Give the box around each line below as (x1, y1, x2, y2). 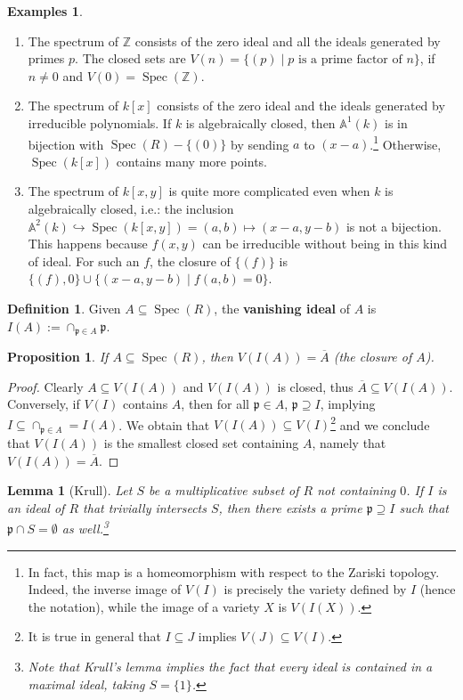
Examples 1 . (7, 2, 83, 20)
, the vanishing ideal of (214, 298, 351, 317)
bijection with (28, 134, 104, 153)
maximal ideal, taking (28, 674, 145, 693)
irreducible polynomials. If (28, 113, 172, 132)
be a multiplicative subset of (148, 481, 299, 500)
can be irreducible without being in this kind (202, 234, 447, 253)
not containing (317, 481, 396, 500)
